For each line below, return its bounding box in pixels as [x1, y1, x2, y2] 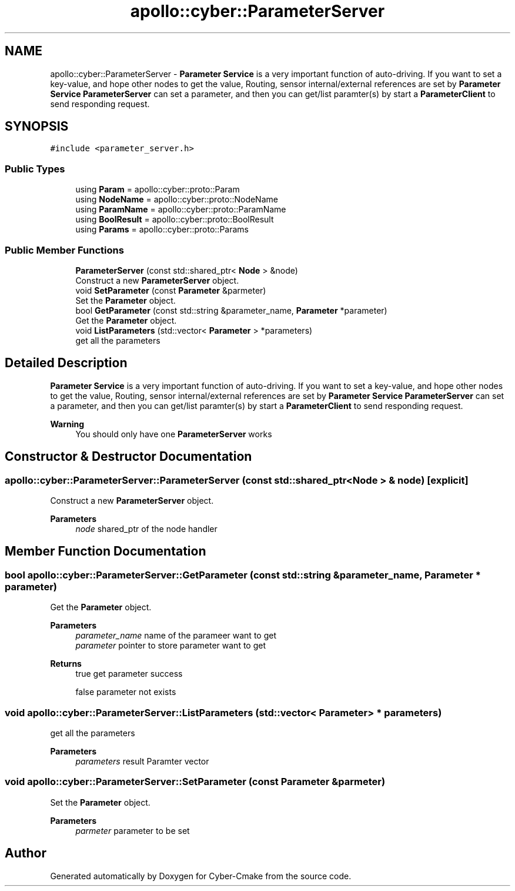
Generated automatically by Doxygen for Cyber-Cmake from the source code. [50, 870, 352, 881]
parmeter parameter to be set [75, 825, 190, 836]
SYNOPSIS [5, 119, 69, 134]
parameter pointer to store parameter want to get [75, 640, 266, 651]
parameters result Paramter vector [75, 756, 209, 766]
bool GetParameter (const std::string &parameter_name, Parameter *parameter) [75, 305, 387, 315]
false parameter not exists [75, 687, 176, 697]
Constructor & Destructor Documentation [5, 449, 252, 464]
